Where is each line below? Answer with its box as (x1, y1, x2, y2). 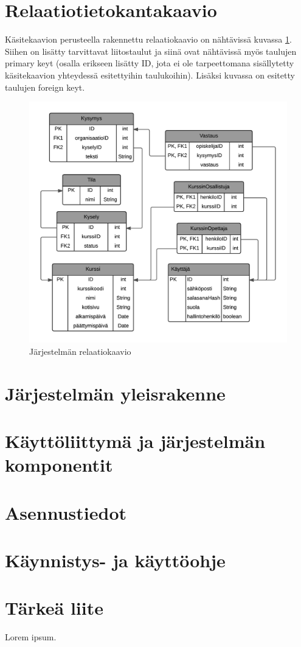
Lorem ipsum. (5, 631, 57, 643)
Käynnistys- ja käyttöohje (5, 548, 226, 573)
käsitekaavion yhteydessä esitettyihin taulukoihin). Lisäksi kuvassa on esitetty (5, 68, 295, 81)
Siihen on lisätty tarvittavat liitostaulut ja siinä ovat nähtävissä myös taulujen (5, 44, 297, 57)
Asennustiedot (5, 500, 127, 525)
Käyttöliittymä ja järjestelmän (5, 428, 266, 453)
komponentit (5, 452, 113, 477)
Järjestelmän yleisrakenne (5, 380, 226, 405)
